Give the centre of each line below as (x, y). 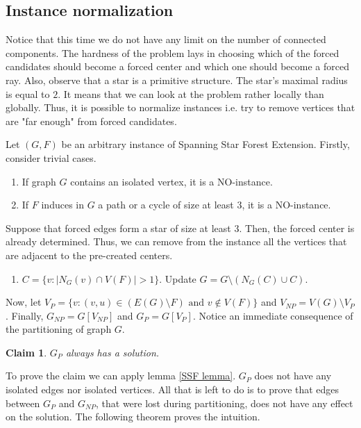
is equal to (28, 93)
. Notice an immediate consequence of (273, 315)
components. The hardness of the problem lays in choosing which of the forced (173, 52)
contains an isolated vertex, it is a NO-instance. (171, 181)
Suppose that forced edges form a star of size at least (118, 228)
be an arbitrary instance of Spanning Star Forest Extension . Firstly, (205, 144)
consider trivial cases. (51, 157)
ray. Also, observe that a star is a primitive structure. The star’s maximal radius (177, 80)
